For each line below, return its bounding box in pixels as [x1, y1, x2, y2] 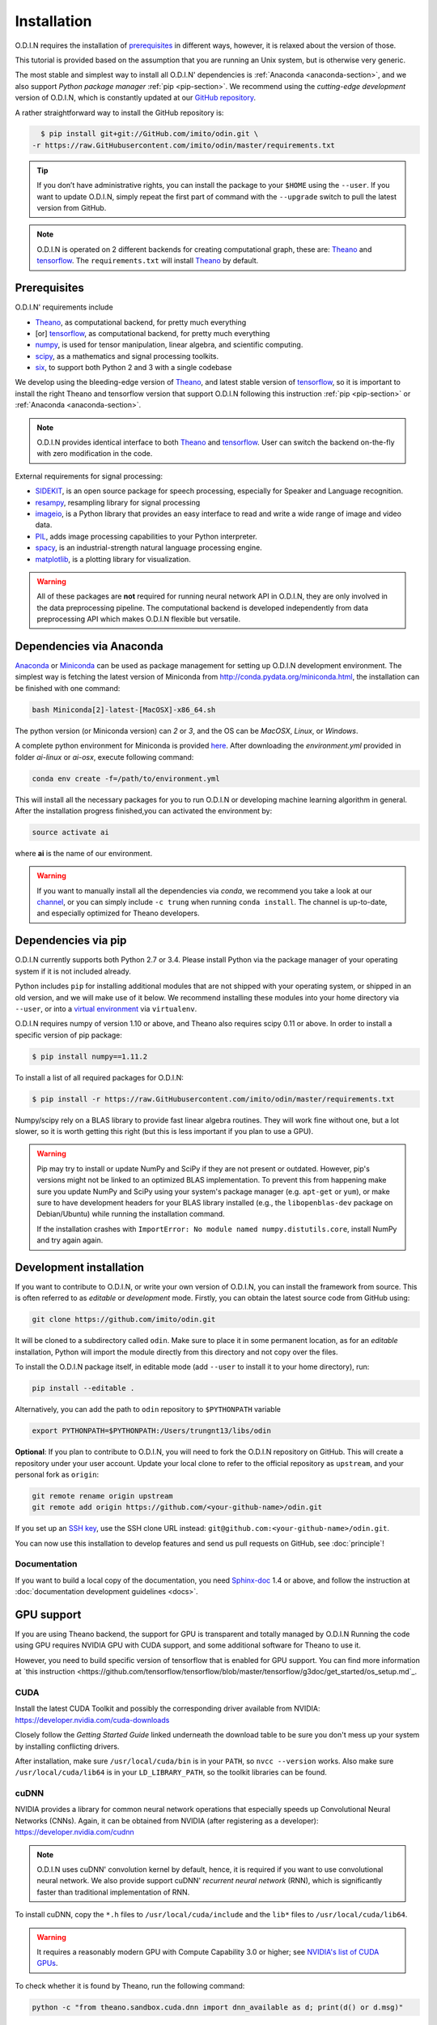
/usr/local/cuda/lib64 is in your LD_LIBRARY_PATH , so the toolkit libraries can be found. [15, 1767, 328, 1777]
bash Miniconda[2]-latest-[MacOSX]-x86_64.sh [32, 705, 216, 714]
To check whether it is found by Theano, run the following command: [15, 1980, 245, 1990]
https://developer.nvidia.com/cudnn [15, 1827, 134, 1837]
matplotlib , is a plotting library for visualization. [35, 554, 192, 564]
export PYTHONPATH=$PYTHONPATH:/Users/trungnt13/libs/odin [32, 1426, 271, 1435]
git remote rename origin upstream [32, 1491, 173, 1500]
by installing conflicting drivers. [15, 1742, 120, 1751]
